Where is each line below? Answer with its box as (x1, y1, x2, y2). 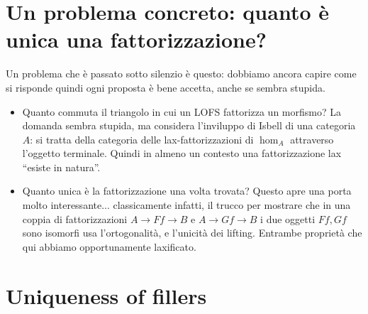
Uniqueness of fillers (6, 281, 207, 310)
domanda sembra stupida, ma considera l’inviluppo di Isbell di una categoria (22, 118, 356, 133)
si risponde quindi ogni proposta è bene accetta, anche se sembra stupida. (6, 80, 325, 94)
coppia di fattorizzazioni (22, 211, 128, 226)
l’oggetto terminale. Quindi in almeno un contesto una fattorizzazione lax (22, 146, 342, 161)
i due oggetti (260, 211, 316, 226)
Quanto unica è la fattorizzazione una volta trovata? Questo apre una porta (22, 183, 352, 198)
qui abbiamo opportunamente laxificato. (22, 239, 196, 254)
